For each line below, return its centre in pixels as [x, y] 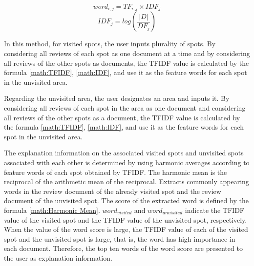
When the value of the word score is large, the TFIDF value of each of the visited [126, 229]
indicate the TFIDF [215, 210]
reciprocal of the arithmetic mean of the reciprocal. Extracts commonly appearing [127, 181]
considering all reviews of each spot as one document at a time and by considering [127, 53]
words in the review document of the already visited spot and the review [113, 191]
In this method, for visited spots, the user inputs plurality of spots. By [110, 44]
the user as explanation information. [58, 257]
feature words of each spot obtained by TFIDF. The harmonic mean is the [116, 172]
